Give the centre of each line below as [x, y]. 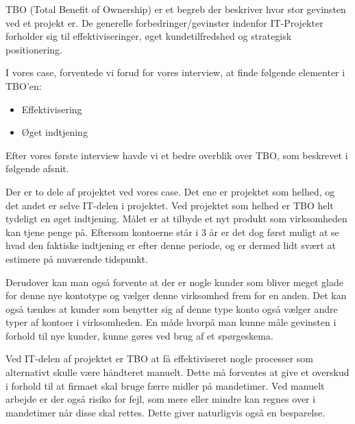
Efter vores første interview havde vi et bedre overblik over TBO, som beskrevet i [177, 155]
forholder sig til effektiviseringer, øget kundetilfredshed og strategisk [149, 36]
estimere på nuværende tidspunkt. [77, 258]
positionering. [34, 49]
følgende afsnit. [37, 168]
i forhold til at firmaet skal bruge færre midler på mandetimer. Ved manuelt [165, 385]
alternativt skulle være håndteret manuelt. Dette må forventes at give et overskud [177, 372]
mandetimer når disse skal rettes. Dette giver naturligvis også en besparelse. [166, 412]
